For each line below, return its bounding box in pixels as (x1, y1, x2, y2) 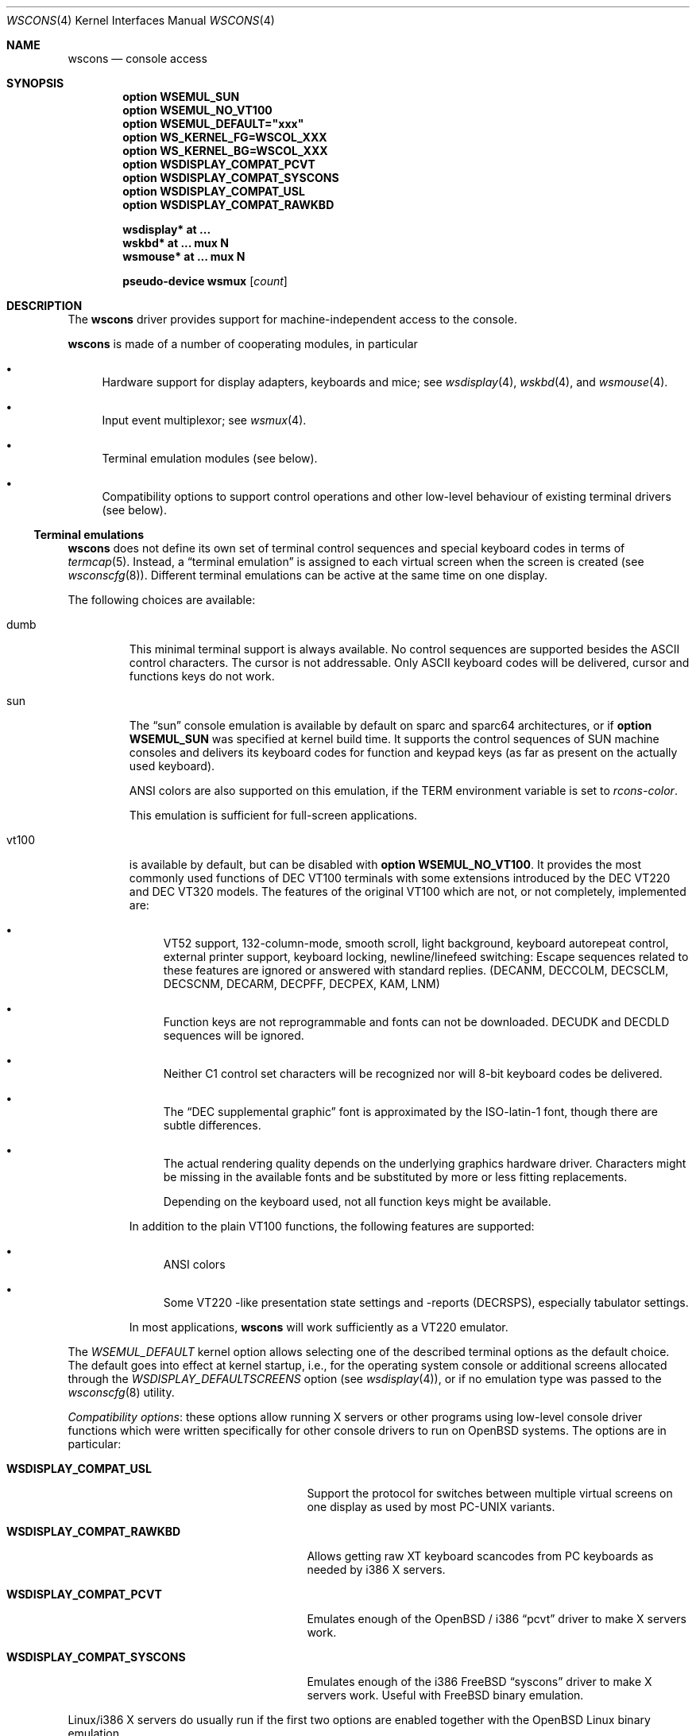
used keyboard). (129, 759, 215, 773)
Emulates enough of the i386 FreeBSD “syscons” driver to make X (307, 1675, 652, 1688)
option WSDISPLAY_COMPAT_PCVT (122, 157, 315, 171)
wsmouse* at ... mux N (122, 250, 246, 263)
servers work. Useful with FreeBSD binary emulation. (307, 1688, 584, 1702)
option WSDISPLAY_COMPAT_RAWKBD (122, 198, 334, 211)
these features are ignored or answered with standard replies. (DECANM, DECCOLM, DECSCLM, (163, 963, 669, 977)
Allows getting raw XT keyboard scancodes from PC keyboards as (307, 1549, 654, 1563)
